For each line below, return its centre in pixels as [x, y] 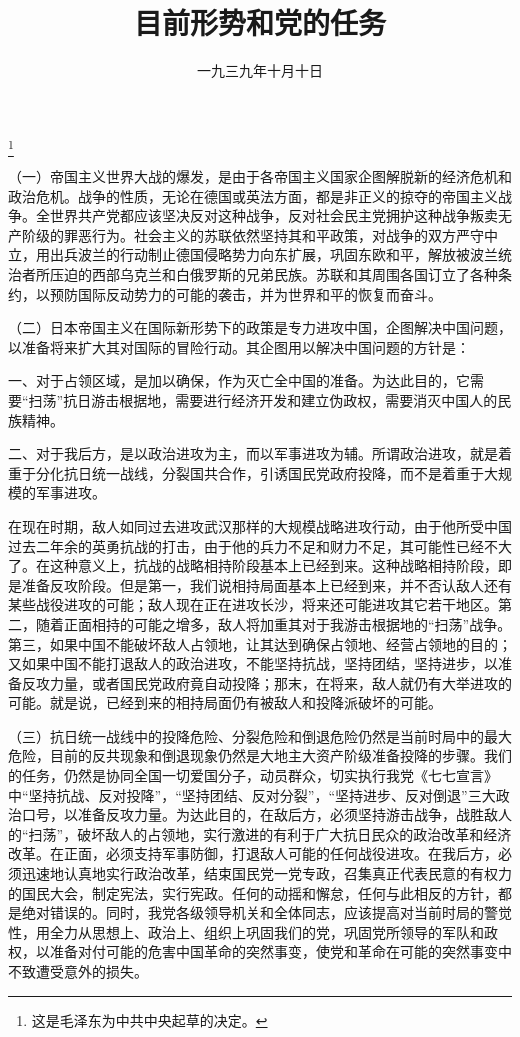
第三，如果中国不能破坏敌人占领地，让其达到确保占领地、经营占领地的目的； [260, 643]
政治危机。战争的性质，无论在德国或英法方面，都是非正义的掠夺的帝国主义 [253, 195]
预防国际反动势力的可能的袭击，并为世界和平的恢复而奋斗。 [245, 293]
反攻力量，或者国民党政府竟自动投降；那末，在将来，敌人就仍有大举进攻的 [266, 682]
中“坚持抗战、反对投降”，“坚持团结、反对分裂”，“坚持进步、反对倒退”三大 [252, 794]
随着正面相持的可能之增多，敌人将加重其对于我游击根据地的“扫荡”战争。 [273, 623]
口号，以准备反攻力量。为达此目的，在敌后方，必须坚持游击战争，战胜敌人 [266, 814]
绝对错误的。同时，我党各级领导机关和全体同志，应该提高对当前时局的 [252, 912]
